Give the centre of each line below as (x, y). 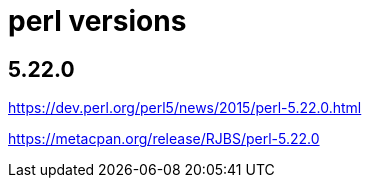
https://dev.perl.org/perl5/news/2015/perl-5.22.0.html (185, 108)
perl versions (97, 21)
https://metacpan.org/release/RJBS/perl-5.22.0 (164, 139)
